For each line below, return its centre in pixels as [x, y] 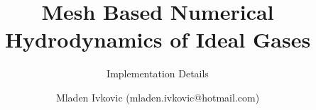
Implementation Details [158, 73]
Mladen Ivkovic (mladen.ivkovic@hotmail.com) [158, 97]
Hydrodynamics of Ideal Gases [158, 39]
